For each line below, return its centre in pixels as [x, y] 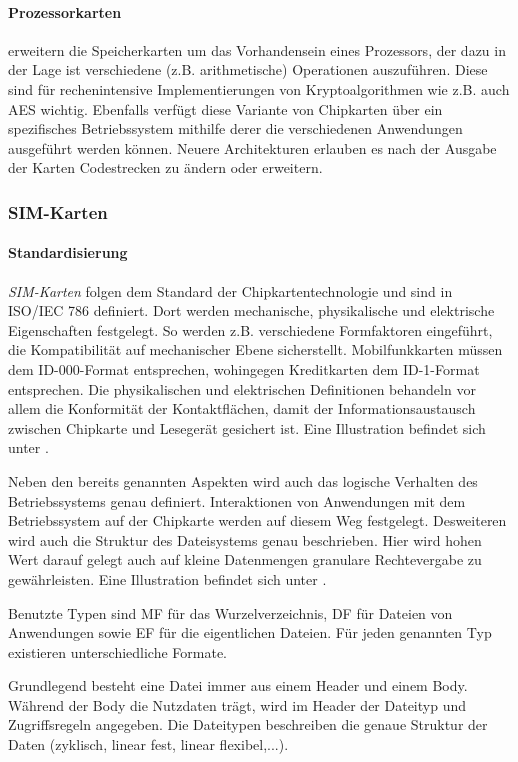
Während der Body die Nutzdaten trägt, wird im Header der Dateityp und [237, 704]
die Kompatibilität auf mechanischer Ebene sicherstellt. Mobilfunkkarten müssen [255, 349]
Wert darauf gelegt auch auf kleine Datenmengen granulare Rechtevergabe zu [245, 559]
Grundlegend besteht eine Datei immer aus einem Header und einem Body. [238, 685]
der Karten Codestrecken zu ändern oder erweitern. [165, 167]
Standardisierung [68, 252]
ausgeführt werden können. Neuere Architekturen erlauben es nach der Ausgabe [252, 147]
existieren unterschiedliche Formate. [118, 651]
